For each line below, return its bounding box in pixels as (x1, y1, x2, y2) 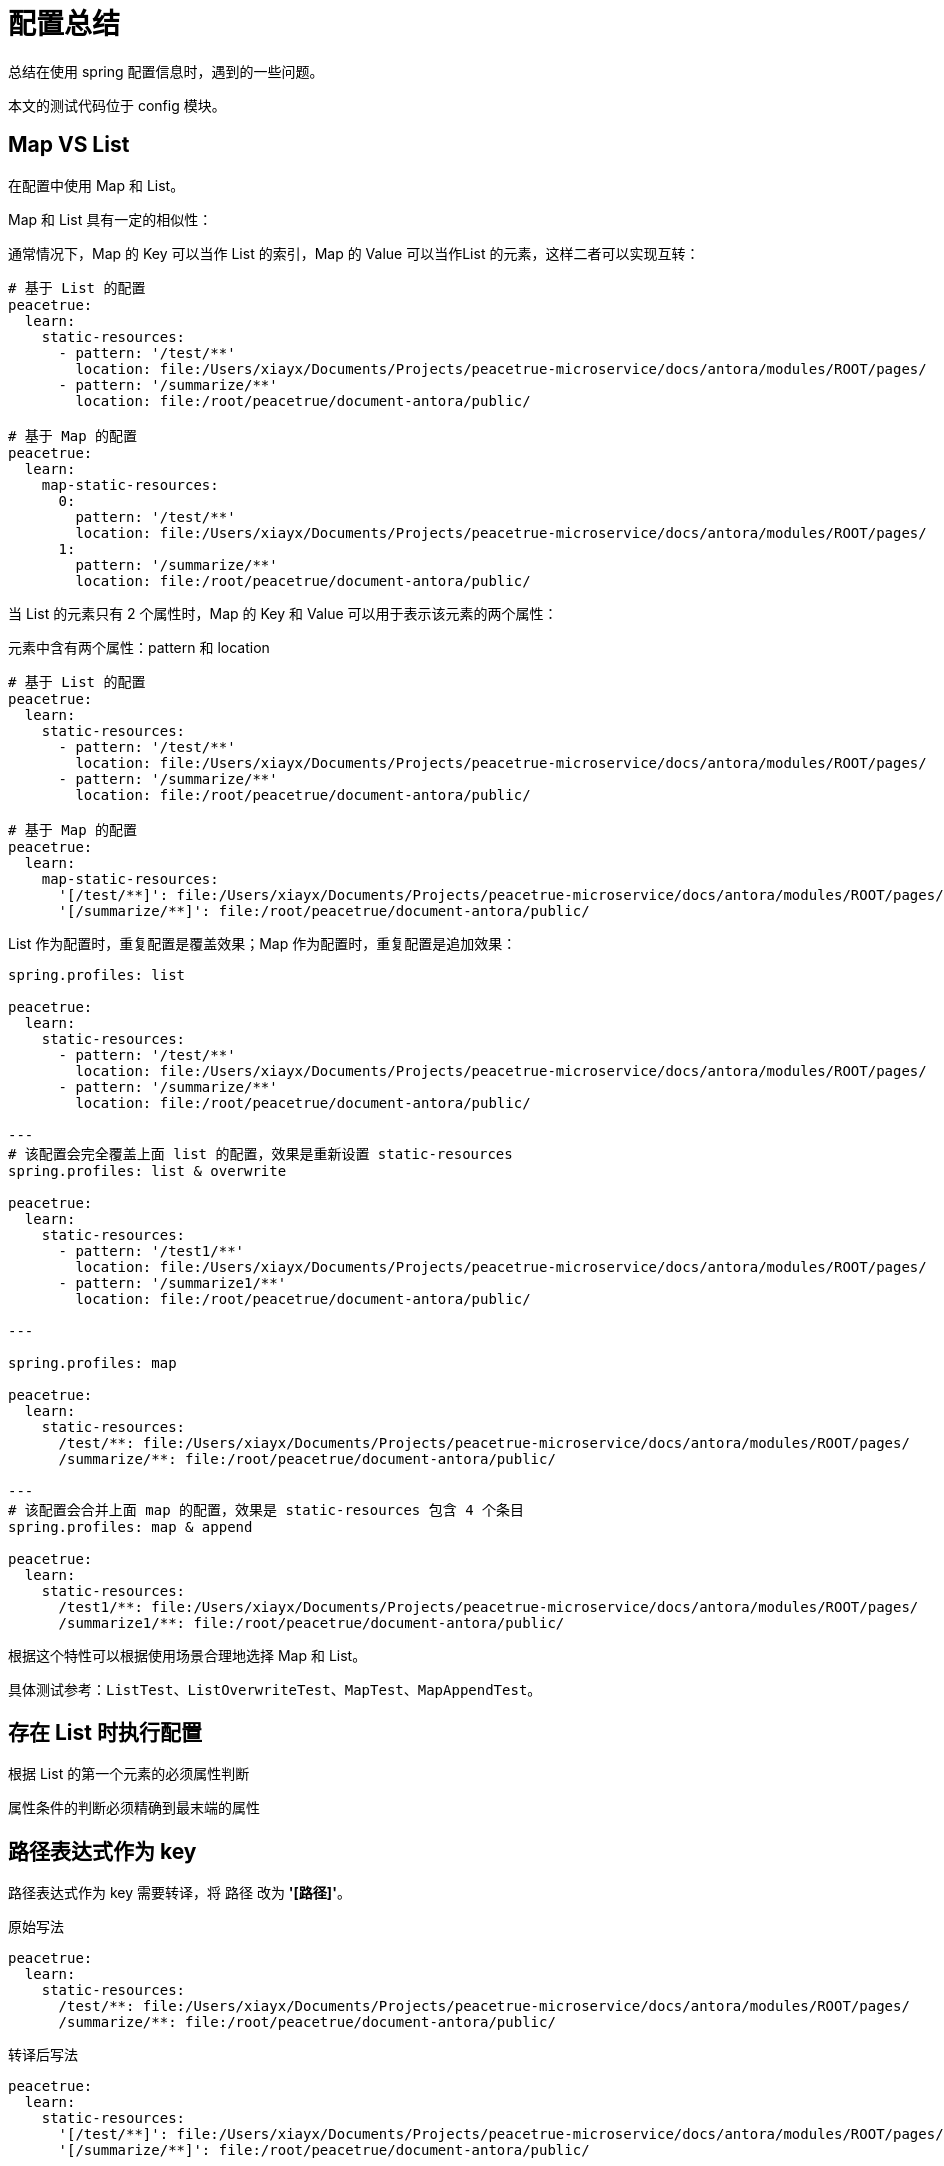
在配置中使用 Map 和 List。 (8, 176, 185, 194)
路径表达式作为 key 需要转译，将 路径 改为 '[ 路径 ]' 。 (8, 1884, 351, 1902)
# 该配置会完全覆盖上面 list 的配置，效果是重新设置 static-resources (8, 1145, 513, 1162)
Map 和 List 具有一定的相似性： (8, 210, 213, 228)
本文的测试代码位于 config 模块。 (8, 96, 226, 114)
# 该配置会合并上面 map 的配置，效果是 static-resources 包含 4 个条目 (8, 1501, 525, 1518)
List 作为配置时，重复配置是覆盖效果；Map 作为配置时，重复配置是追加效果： (8, 934, 517, 952)
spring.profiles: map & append (8, 1518, 253, 1535)
